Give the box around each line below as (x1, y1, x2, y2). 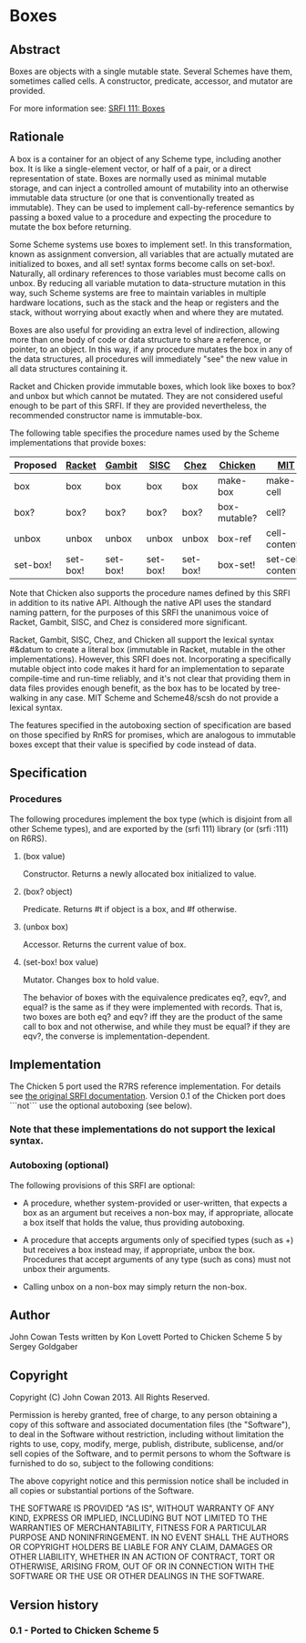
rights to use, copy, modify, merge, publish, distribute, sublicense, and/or (9, 1439, 284, 1450)
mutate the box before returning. (9, 221, 132, 232)
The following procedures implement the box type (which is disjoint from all (9, 813, 293, 825)
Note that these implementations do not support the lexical (9, 1123, 276, 1135)
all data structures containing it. (9, 363, 128, 374)
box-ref (217, 532, 252, 545)
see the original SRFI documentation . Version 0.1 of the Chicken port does (9, 1091, 286, 1102)
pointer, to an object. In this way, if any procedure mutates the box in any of (9, 344, 293, 354)
